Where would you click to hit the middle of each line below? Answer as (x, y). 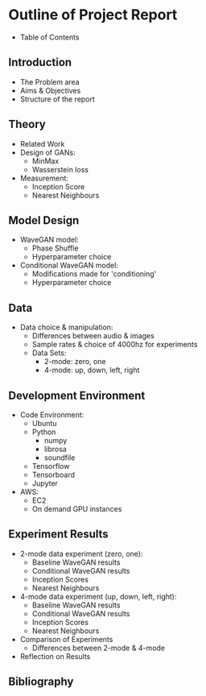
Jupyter (45, 483)
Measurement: (44, 178)
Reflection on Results (55, 656)
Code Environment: (52, 415)
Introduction (40, 62)
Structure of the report (57, 99)
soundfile (60, 458)
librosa (55, 449)
